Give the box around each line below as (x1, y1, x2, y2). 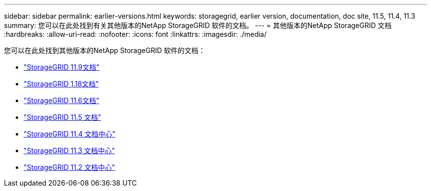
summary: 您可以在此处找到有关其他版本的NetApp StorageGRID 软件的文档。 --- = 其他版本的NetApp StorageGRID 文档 (4, 21, 392, 29)
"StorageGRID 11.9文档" (24, 63, 100, 71)
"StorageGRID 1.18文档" (24, 80, 99, 88)
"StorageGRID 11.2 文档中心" (24, 163, 115, 171)
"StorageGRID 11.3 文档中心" (24, 146, 115, 155)
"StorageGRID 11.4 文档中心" (24, 130, 116, 138)
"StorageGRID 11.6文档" (24, 96, 99, 105)
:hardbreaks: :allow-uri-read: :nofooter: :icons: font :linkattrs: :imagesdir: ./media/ (4, 30, 267, 38)
